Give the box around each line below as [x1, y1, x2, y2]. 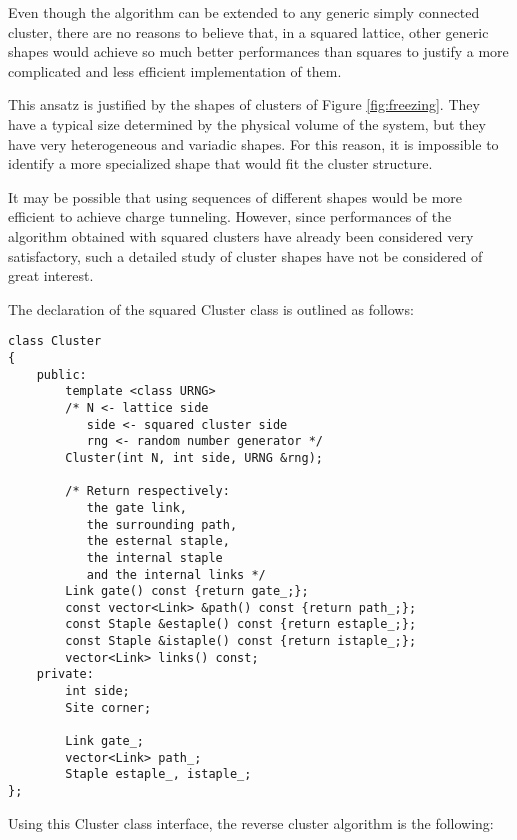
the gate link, [86, 500, 187, 515]
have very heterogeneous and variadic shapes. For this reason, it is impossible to [8, 133, 499, 154]
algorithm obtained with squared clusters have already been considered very [8, 225, 474, 246]
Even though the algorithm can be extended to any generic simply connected [8, 2, 480, 22]
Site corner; [65, 700, 152, 715]
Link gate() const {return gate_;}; [65, 584, 309, 599]
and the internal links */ [86, 567, 266, 582]
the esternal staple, [86, 534, 230, 549]
